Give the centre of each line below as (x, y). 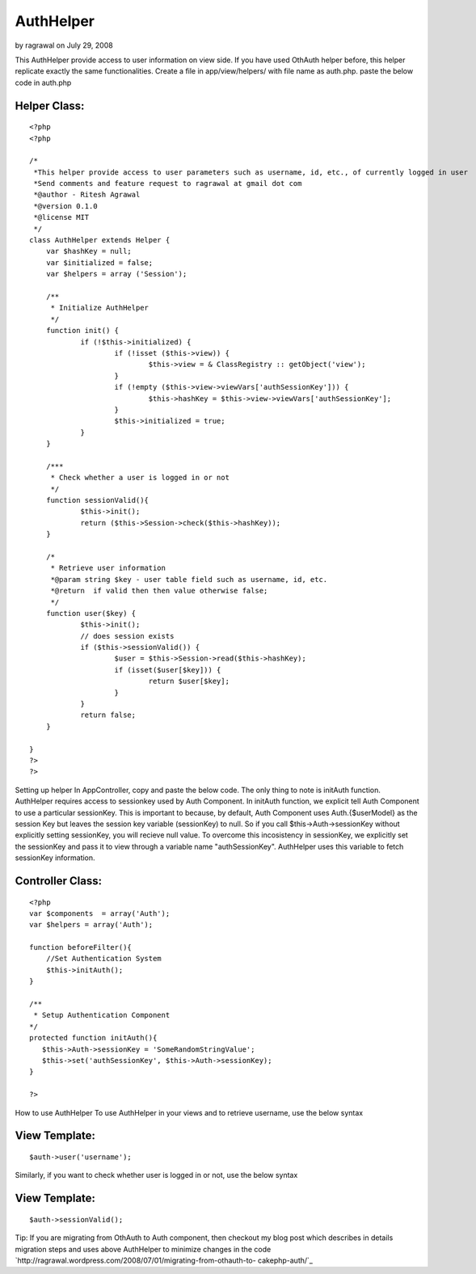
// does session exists (127, 636)
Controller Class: (59, 881)
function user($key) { (91, 613)
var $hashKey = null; (89, 251)
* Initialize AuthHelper (100, 308)
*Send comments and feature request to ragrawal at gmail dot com (168, 184)
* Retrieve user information (108, 568)
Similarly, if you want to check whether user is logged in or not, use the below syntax (156, 1175)
